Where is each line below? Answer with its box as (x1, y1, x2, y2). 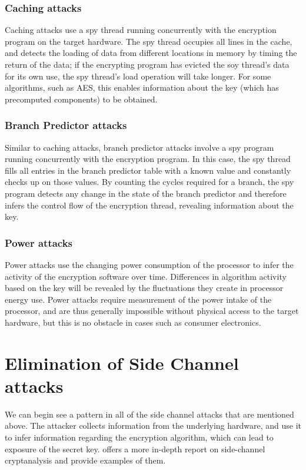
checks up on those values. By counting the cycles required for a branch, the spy (5, 176, 294, 188)
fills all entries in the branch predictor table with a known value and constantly (5, 164, 291, 176)
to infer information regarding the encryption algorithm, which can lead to (5, 431, 274, 443)
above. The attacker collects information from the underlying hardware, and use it (5, 419, 302, 432)
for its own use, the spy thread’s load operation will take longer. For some (5, 69, 271, 82)
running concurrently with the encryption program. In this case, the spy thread (5, 153, 291, 165)
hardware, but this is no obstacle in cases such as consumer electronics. (5, 316, 261, 328)
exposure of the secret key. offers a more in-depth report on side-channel (5, 442, 265, 455)
